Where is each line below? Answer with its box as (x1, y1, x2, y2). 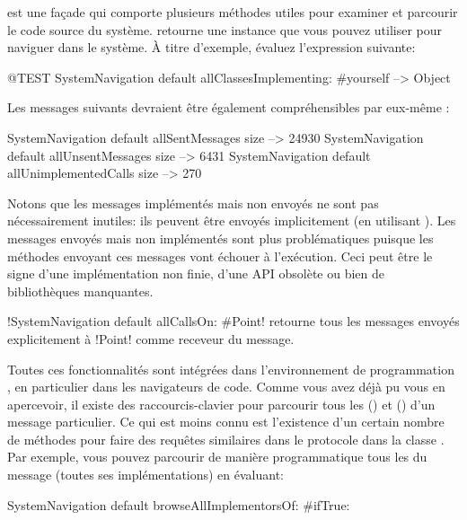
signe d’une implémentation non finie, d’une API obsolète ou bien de (7, 264, 384, 283)
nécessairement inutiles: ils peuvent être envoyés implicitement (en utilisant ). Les (7, 211, 456, 230)
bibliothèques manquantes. (7, 281, 154, 300)
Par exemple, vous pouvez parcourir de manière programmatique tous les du (7, 447, 427, 466)
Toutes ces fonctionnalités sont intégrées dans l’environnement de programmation (7, 359, 454, 378)
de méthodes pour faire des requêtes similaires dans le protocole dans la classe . (7, 429, 445, 448)
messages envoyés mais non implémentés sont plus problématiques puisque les (7, 228, 434, 247)
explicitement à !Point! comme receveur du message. (7, 329, 295, 348)
